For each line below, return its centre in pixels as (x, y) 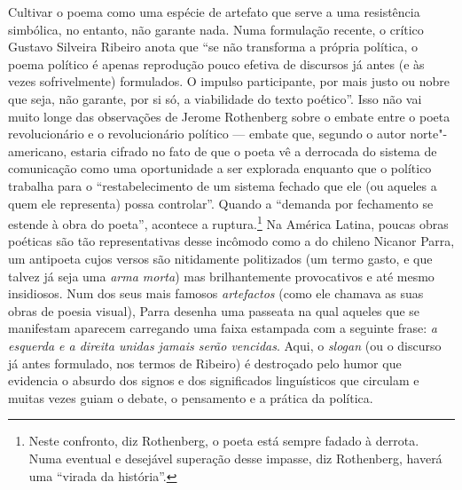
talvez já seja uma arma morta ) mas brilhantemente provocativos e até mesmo (221, 276)
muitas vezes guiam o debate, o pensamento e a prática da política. (191, 397)
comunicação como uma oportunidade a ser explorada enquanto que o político (220, 168)
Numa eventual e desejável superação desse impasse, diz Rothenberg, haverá (235, 458)
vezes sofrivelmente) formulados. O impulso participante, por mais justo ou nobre (229, 81)
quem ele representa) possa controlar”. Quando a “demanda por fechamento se (221, 203)
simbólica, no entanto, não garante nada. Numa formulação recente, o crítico (216, 29)
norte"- (429, 134)
